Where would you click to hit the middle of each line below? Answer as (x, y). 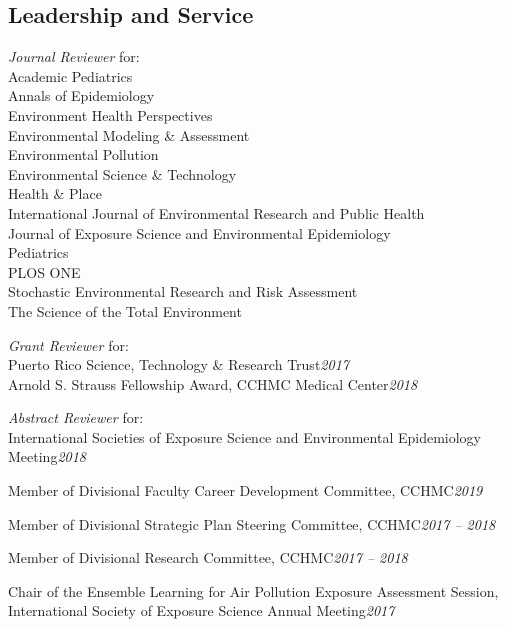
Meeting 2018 (47, 456)
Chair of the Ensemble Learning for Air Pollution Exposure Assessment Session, (253, 590)
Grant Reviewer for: (68, 344)
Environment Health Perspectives (110, 114)
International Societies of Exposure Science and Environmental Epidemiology (245, 436)
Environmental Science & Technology (122, 173)
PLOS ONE (44, 271)
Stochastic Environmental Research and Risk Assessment (183, 291)
